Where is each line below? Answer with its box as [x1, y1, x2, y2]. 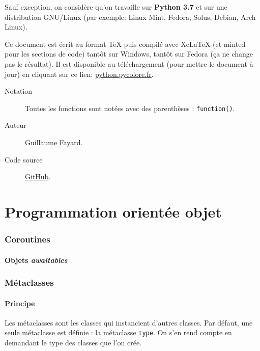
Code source [5, 154, 43, 165]
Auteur [5, 120, 26, 130]
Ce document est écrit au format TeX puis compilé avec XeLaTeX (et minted [5, 38, 246, 49]
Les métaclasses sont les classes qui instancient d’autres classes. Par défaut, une [5, 317, 253, 328]
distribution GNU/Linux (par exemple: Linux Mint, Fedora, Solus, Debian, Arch [5, 11, 256, 22]
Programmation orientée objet [5, 201, 222, 222]
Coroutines [5, 233, 50, 246]
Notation [5, 86, 33, 96]
